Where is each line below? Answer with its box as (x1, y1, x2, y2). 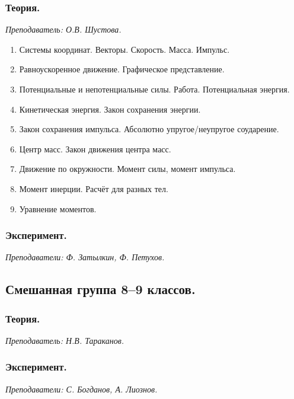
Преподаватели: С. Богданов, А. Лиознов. (5, 382, 158, 395)
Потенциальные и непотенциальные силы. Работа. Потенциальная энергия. (19, 83, 290, 95)
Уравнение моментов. (19, 202, 97, 215)
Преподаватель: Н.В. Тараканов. (5, 334, 124, 346)
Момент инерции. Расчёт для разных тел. (19, 182, 168, 194)
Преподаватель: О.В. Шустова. (5, 23, 122, 36)
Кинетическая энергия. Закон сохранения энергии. (19, 103, 201, 115)
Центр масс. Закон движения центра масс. (19, 142, 171, 155)
